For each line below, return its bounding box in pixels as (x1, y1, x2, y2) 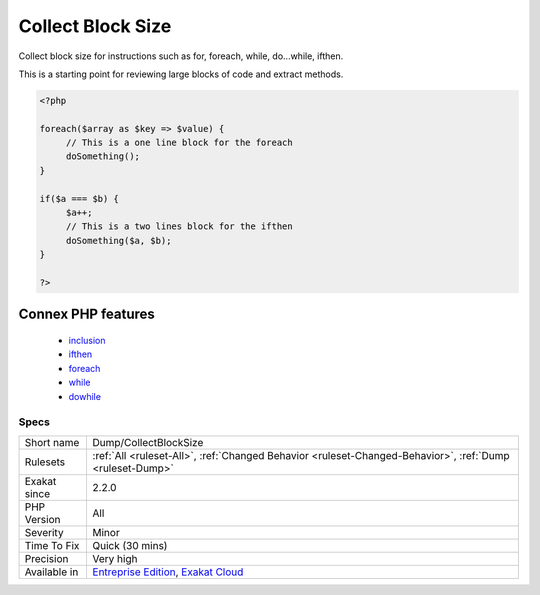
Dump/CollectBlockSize (92, 435, 204, 449)
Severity (24, 525, 64, 539)
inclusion (68, 335, 106, 346)
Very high (92, 551, 138, 565)
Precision (24, 551, 69, 565)
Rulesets (24, 455, 65, 469)
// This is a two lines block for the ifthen (65, 221, 294, 232)
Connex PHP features (18, 306, 155, 323)
